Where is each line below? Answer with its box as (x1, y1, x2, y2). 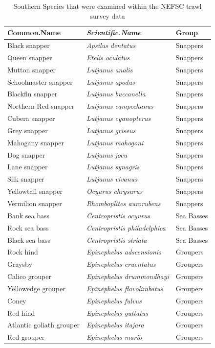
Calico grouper (7, 271, 51, 281)
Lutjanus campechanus (86, 101, 153, 111)
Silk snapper (7, 174, 44, 184)
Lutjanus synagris (86, 162, 140, 172)
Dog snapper (7, 149, 45, 160)
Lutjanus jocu (86, 149, 128, 160)
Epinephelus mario (86, 332, 142, 342)
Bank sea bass (7, 210, 49, 220)
